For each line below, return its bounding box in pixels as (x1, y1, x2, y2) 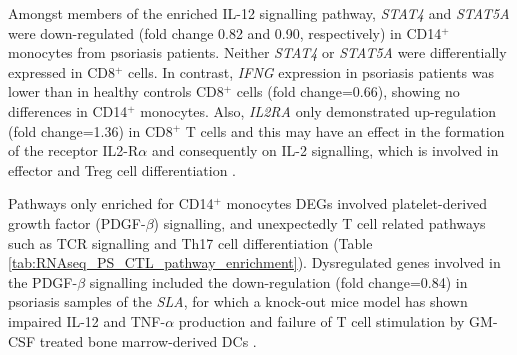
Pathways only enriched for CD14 (8, 193, 214, 214)
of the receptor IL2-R (8, 140, 139, 161)
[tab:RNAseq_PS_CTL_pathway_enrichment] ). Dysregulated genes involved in (8, 252, 501, 273)
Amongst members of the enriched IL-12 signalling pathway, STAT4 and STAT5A (8, 3, 510, 23)
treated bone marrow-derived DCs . (39, 330, 257, 351)
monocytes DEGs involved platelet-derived (226, 193, 488, 214)
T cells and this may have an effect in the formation (185, 120, 505, 141)
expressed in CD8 (8, 61, 115, 82)
